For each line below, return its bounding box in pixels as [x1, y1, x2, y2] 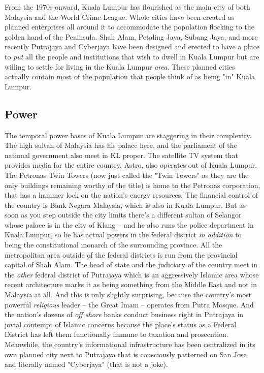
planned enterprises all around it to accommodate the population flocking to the [5, 21, 254, 32]
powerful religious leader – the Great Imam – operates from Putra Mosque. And [5, 299, 254, 309]
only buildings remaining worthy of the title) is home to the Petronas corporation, [5, 179, 260, 190]
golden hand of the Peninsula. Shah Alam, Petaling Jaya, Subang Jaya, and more [5, 31, 258, 42]
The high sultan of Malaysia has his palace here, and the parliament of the [5, 140, 237, 150]
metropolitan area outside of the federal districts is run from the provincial [5, 249, 238, 260]
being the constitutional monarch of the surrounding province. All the [5, 239, 222, 250]
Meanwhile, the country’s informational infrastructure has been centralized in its [5, 339, 255, 350]
